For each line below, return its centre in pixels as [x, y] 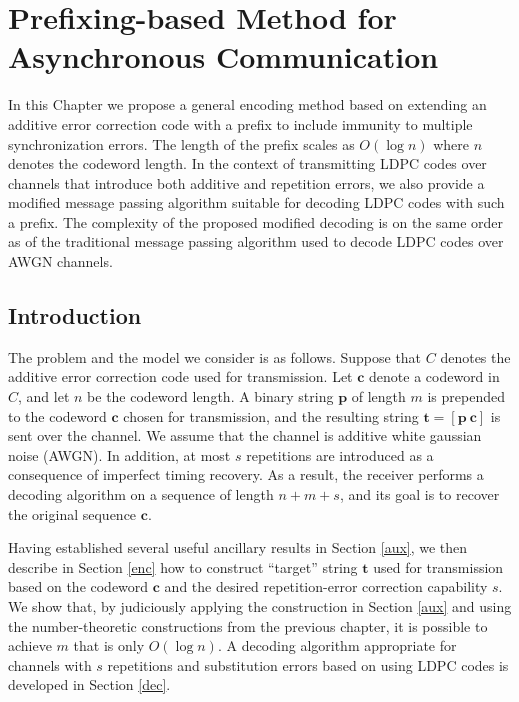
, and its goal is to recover [419, 494]
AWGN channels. [60, 261]
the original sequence [72, 513]
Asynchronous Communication [223, 56]
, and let [44, 396]
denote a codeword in [434, 376]
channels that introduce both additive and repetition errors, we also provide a [246, 182]
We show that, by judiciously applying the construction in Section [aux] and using [260, 605]
